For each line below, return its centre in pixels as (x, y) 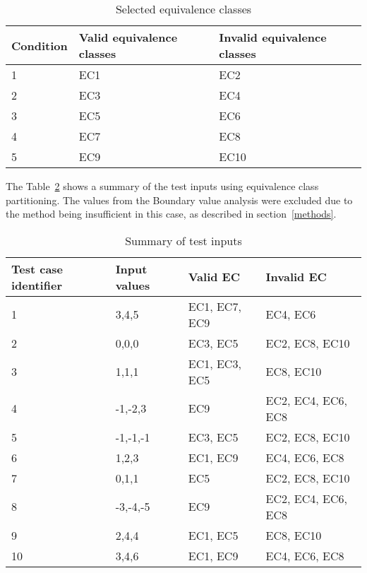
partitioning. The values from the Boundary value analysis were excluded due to (179, 200)
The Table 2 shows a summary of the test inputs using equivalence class (162, 186)
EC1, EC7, (215, 306)
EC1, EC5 (213, 535)
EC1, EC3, (215, 363)
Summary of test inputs (183, 240)
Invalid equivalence (273, 37)
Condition (40, 45)
